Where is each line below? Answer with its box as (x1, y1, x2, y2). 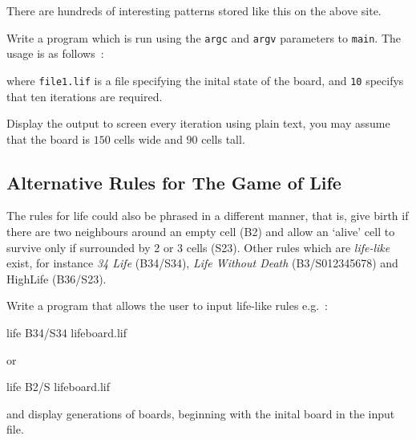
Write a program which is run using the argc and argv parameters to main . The (6, 29, 402, 46)
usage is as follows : (6, 45, 104, 62)
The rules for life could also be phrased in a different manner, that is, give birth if (6, 207, 409, 224)
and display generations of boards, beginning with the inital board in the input (6, 405, 395, 422)
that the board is (6, 130, 90, 147)
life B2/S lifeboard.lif (6, 378, 110, 395)
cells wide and (114, 130, 183, 147)
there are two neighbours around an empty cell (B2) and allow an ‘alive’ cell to (6, 223, 395, 240)
